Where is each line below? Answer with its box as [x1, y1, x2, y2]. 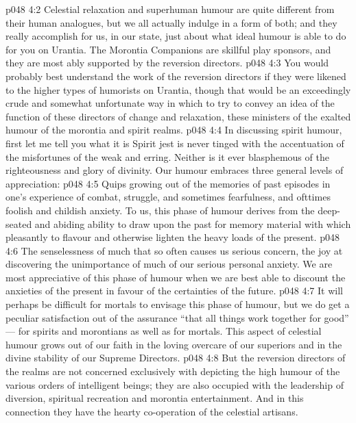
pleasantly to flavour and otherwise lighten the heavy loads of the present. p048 [5, 230, 340, 244]
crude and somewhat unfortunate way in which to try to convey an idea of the [5, 96, 335, 110]
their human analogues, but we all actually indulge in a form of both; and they [5, 15, 337, 29]
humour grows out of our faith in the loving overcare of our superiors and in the [5, 337, 342, 351]
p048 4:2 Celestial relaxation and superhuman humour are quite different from [5, 2, 335, 16]
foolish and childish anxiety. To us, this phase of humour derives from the [5, 203, 315, 217]
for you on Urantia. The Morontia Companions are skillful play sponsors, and [5, 42, 331, 56]
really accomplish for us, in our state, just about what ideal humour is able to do [5, 29, 346, 43]
